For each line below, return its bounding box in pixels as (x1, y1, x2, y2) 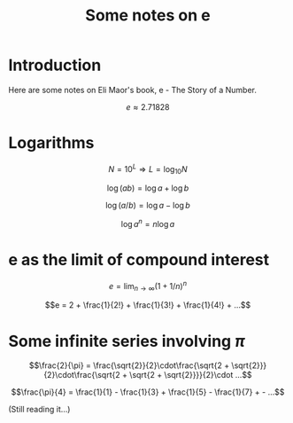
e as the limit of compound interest (8, 250, 270, 270)
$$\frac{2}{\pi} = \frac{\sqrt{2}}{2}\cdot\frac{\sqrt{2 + (28, 360, 230, 371)
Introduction (8, 55, 102, 75)
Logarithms (8, 133, 95, 153)
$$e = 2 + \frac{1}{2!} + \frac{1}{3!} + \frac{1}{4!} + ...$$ (44, 300, 251, 310)
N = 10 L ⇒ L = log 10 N (108, 161, 188, 176)
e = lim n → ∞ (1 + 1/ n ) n (108, 278, 188, 294)
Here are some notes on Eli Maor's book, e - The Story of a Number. (8, 84, 258, 95)
